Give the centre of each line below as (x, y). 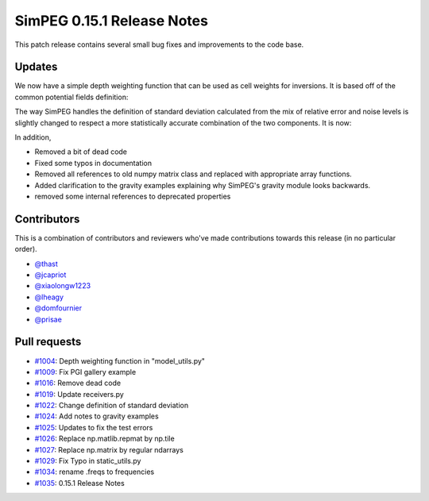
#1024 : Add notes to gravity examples (97, 416)
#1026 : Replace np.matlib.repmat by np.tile (104, 439)
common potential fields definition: (71, 97)
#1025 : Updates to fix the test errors (94, 427)
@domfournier (58, 308)
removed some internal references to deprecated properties (133, 196)
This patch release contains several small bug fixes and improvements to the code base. (159, 44)
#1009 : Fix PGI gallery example (85, 372)
